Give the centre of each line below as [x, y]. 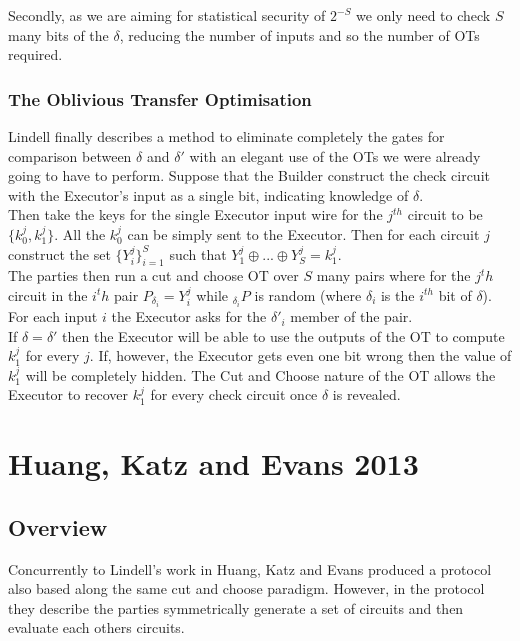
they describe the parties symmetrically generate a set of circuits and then [236, 607]
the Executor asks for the [189, 316]
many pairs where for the [393, 275]
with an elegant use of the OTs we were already [335, 155]
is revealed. [366, 394]
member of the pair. [351, 316]
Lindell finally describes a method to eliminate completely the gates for [226, 136]
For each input [53, 316]
